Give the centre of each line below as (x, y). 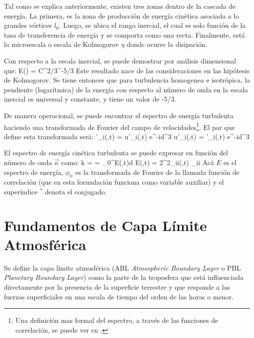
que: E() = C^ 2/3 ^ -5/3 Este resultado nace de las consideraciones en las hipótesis (127, 70)
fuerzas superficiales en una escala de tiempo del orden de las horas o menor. (119, 296)
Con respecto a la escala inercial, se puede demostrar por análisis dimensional (120, 60)
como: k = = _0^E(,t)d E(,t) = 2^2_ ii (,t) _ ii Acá (138, 162)
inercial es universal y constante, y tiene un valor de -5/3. (90, 99)
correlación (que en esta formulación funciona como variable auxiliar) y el (114, 182)
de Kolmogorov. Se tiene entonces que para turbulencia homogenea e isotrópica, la (127, 80)
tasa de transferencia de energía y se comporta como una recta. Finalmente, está (125, 34)
